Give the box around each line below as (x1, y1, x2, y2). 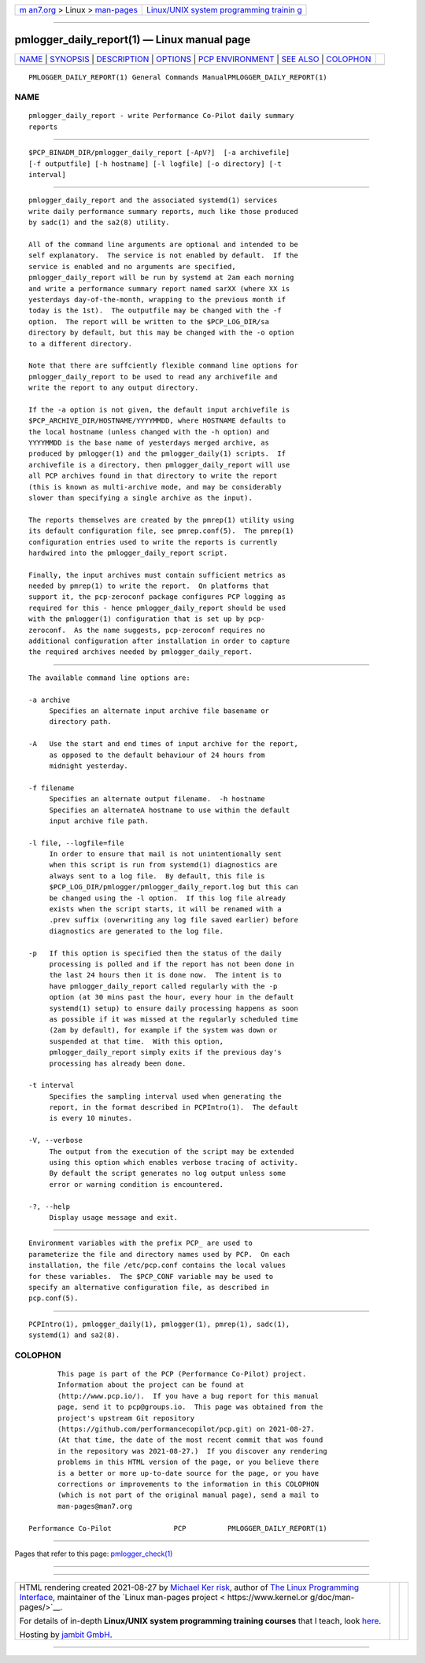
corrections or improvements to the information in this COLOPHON (57, 1480, 320, 1488)
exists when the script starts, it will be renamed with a (49, 905, 283, 914)
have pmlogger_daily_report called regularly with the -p (49, 981, 278, 991)
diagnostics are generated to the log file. (49, 926, 224, 936)
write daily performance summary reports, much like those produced (28, 207, 298, 216)
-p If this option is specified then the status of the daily (28, 948, 283, 958)
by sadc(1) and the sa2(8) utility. (28, 218, 170, 227)
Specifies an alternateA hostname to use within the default (49, 805, 290, 815)
